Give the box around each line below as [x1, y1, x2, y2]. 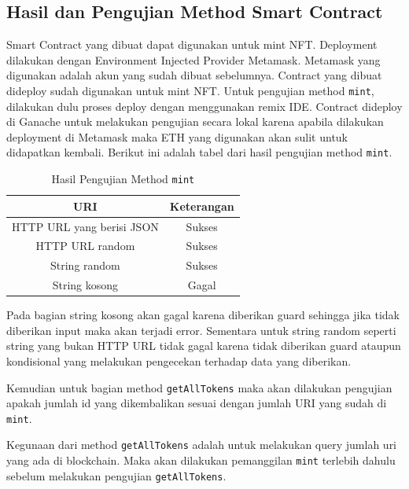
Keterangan [169, 197, 234, 214]
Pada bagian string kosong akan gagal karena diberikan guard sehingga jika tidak [6, 307, 400, 323]
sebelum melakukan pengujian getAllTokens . [6, 467, 227, 483]
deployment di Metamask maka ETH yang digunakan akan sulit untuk [6, 128, 348, 145]
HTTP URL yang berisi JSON [12, 218, 159, 234]
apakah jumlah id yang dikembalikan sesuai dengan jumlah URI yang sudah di [6, 395, 387, 411]
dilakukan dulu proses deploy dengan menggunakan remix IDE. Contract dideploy [6, 97, 403, 114]
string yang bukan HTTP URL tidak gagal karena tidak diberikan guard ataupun [6, 337, 401, 354]
